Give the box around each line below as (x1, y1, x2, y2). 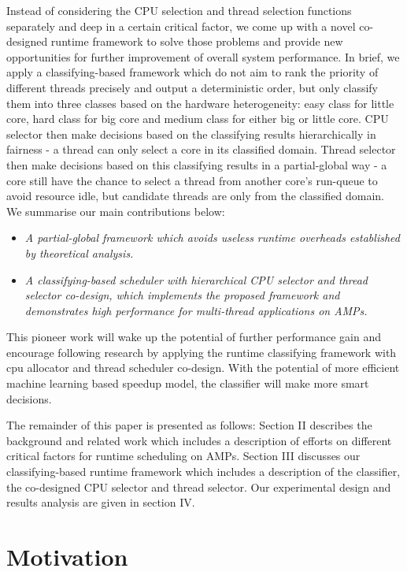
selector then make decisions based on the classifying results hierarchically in (6, 125, 376, 142)
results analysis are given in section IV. (6, 494, 195, 511)
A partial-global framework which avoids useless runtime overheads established (24, 229, 400, 246)
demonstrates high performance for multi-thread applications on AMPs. (24, 302, 368, 318)
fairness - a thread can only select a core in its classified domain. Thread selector (6, 141, 396, 158)
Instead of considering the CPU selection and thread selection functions (6, 2, 352, 18)
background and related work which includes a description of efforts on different (6, 432, 392, 448)
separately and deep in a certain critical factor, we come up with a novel (6, 17, 356, 34)
